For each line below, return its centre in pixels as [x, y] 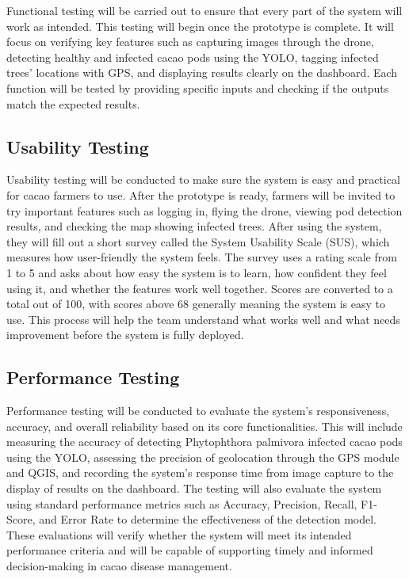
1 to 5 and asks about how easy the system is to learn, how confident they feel [197, 272]
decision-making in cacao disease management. [119, 566]
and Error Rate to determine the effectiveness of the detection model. [208, 519]
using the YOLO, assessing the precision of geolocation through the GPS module [203, 457]
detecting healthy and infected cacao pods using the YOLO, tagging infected [193, 57]
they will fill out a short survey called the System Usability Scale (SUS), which [198, 241]
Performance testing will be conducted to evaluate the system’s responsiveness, [198, 411]
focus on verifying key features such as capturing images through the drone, [190, 42]
